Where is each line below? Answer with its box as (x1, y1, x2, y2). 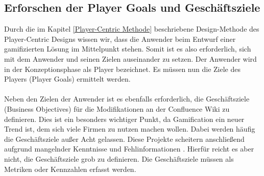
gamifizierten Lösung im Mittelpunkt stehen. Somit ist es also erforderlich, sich (4, 43, 251, 54)
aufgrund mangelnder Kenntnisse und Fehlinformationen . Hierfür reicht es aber (4, 143, 254, 154)
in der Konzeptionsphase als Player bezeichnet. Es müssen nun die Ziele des (4, 63, 241, 74)
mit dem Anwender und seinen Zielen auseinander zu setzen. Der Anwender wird (4, 53, 257, 64)
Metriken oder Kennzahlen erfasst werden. (4, 163, 136, 174)
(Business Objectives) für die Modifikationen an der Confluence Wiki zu (4, 103, 230, 114)
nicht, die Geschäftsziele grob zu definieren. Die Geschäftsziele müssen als (4, 153, 234, 164)
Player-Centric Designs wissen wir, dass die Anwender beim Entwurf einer (4, 33, 236, 44)
